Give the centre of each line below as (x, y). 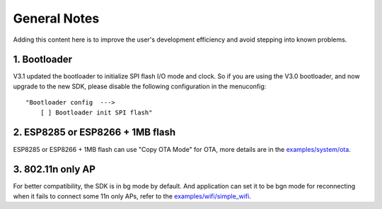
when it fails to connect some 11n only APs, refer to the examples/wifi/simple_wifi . (132, 196)
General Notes (56, 18)
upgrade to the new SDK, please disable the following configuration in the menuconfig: (140, 86)
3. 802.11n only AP (54, 169)
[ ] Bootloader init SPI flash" (96, 112)
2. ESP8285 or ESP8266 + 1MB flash (94, 132)
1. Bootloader (43, 60)
